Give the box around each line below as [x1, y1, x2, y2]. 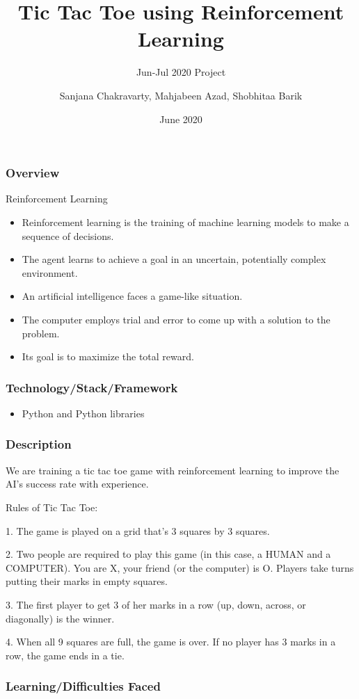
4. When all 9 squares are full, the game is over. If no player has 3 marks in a [6, 634, 336, 649]
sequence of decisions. [22, 228, 114, 243]
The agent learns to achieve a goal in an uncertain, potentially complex [22, 252, 326, 266]
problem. [22, 326, 60, 340]
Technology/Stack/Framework [6, 378, 178, 396]
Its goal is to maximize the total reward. [22, 349, 194, 364]
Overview [6, 164, 60, 182]
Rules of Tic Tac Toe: [6, 499, 98, 514]
